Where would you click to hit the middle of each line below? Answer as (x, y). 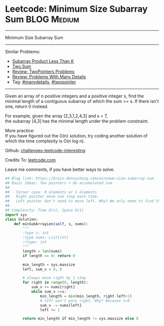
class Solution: (21, 219)
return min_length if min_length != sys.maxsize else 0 (81, 319)
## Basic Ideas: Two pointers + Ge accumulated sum (59, 183)
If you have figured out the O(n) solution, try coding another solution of (76, 136)
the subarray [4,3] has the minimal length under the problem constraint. (77, 121)
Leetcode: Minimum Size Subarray (76, 9)
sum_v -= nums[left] (61, 305)
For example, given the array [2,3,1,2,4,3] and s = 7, (57, 116)
